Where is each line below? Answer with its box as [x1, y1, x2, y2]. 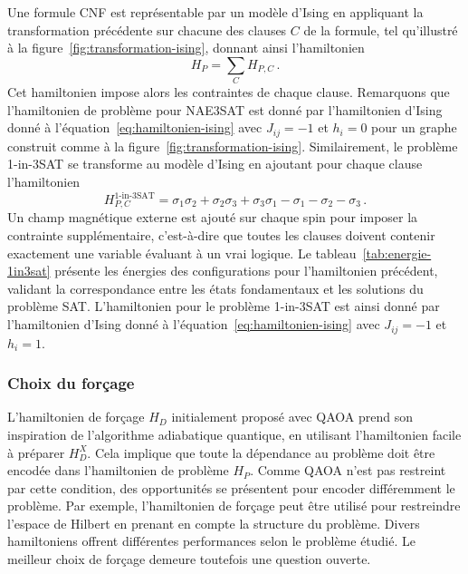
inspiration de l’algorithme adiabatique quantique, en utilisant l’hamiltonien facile [7, 424, 462, 443]
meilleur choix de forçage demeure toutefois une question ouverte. [7, 550, 371, 569]
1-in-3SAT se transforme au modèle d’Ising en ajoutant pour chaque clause [7, 154, 423, 173]
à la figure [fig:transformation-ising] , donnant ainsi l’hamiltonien [7, 38, 365, 57]
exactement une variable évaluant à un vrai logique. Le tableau [7, 243, 357, 262]
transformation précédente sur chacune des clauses [7, 20, 287, 39]
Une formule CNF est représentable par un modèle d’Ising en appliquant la [7, 3, 424, 21]
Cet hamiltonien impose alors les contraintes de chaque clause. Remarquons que [7, 83, 450, 102]
